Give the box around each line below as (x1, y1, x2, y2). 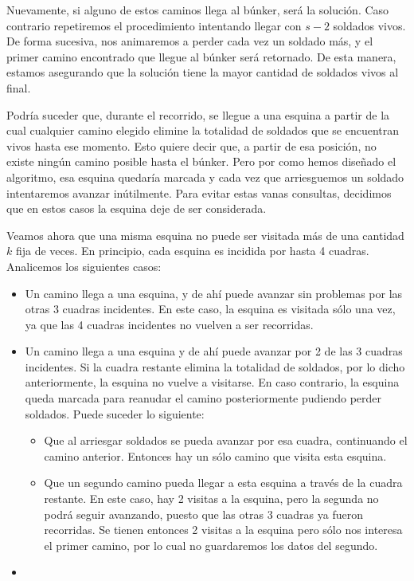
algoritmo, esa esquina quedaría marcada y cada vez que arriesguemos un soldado (6, 168, 404, 185)
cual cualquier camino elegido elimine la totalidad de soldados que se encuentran (6, 122, 400, 139)
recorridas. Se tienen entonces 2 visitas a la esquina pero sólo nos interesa (44, 521, 403, 538)
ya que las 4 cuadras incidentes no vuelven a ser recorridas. (25, 316, 314, 332)
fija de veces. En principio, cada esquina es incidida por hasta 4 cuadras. (15, 242, 369, 259)
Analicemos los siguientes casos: (6, 257, 162, 274)
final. (6, 79, 31, 96)
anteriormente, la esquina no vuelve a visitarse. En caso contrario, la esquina (25, 374, 400, 391)
